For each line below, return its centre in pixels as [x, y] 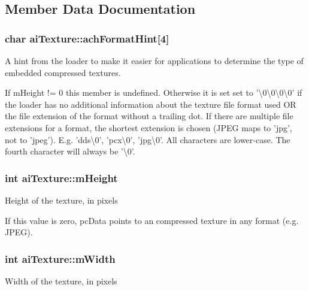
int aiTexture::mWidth [60, 258]
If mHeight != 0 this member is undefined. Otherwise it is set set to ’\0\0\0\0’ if [154, 93]
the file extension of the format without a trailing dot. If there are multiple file [149, 116]
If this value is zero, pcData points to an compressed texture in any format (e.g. [152, 220]
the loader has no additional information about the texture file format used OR [151, 104]
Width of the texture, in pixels [61, 281]
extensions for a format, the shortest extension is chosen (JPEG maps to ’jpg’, [149, 127]
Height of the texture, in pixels [61, 200]
